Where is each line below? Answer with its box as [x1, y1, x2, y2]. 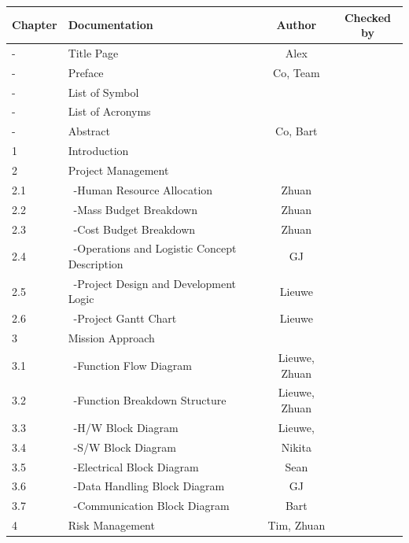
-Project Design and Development [73, 275, 237, 291]
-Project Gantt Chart [73, 310, 177, 327]
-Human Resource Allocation [73, 181, 213, 198]
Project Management [68, 162, 169, 178]
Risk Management [68, 517, 155, 534]
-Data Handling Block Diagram [73, 478, 225, 494]
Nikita [281, 438, 311, 455]
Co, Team [273, 64, 320, 80]
